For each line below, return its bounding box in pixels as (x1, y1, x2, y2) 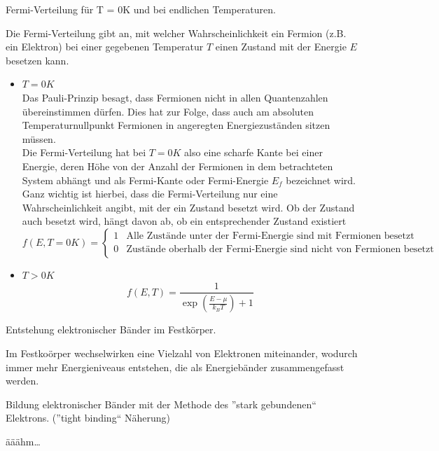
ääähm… (6, 433, 41, 448)
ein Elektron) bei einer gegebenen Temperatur (6, 39, 204, 54)
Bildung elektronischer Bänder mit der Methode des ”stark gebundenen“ (6, 396, 316, 411)
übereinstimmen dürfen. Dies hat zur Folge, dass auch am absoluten (22, 104, 314, 118)
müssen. (22, 131, 56, 146)
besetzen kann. (6, 53, 69, 67)
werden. (6, 373, 39, 388)
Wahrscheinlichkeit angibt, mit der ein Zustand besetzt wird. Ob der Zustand (22, 200, 355, 214)
